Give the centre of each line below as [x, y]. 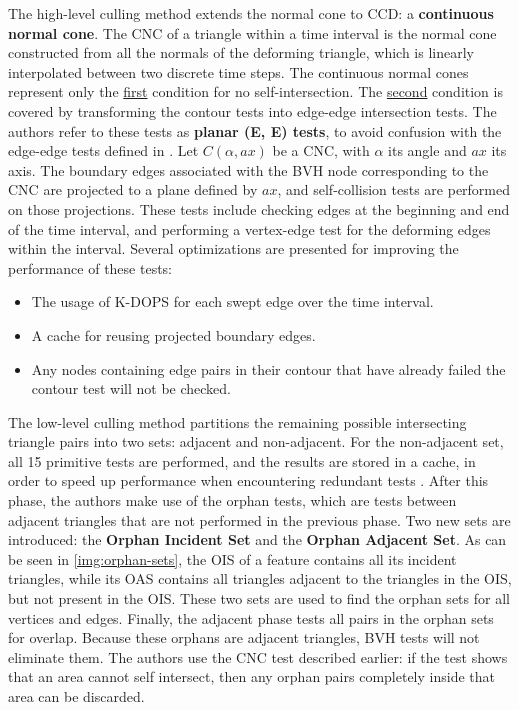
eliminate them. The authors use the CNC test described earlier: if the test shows [258, 656]
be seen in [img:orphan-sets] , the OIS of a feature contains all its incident [232, 558]
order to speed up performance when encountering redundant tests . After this [248, 480]
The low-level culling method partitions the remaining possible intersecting [237, 421]
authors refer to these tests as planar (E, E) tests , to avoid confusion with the [255, 130]
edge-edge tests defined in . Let [103, 150]
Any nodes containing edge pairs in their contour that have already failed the [268, 368]
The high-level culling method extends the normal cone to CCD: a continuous [251, 13]
